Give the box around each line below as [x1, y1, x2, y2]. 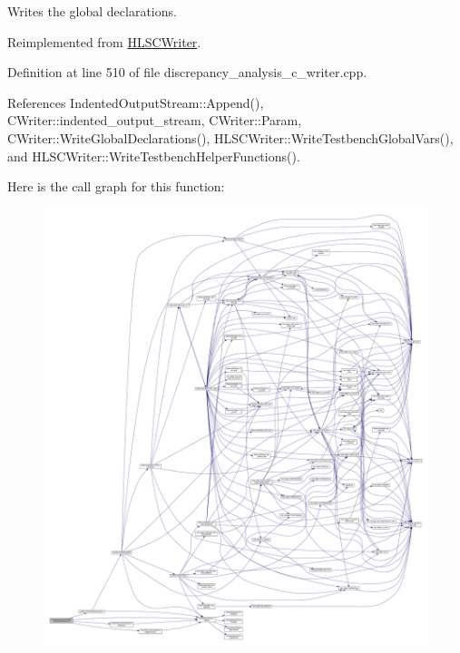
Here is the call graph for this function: [7, 177, 225, 196]
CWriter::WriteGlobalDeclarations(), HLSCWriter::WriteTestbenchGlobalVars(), [7, 128, 454, 147]
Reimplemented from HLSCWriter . [7, 32, 201, 51]
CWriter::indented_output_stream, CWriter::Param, [7, 111, 302, 130]
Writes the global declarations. [7, 2, 177, 20]
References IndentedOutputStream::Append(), [7, 93, 264, 112]
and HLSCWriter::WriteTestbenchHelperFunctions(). [7, 146, 300, 165]
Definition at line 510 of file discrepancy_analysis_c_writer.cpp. [7, 63, 367, 82]
